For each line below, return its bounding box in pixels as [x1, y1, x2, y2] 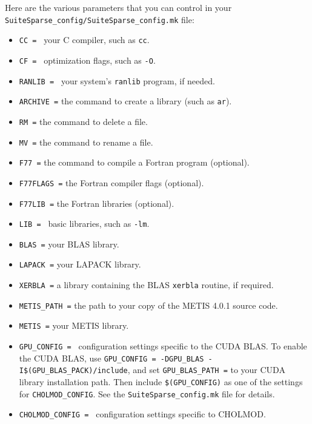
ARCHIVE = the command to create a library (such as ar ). [19, 95, 232, 107]
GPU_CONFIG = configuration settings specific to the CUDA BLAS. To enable [19, 340, 307, 352]
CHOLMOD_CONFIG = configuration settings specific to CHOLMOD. [19, 408, 266, 420]
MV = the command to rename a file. [19, 135, 153, 148]
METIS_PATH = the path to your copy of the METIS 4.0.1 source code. [19, 298, 278, 311]
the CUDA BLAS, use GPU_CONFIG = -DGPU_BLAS [19, 351, 204, 364]
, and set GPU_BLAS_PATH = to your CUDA [127, 363, 285, 376]
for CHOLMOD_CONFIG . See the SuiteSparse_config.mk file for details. [19, 387, 275, 400]
